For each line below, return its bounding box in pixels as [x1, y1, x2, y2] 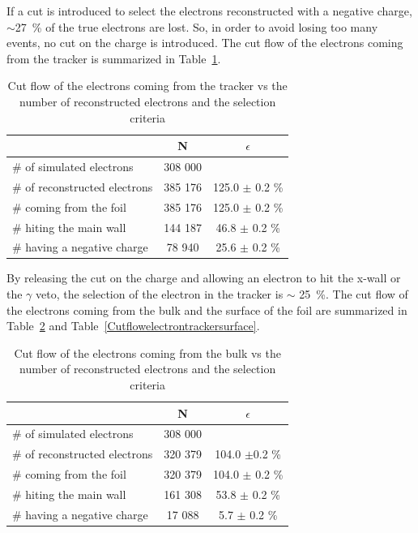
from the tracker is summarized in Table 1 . [6, 49, 221, 67]
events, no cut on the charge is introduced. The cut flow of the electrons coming [6, 34, 403, 51]
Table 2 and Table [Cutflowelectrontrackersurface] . [6, 317, 260, 334]
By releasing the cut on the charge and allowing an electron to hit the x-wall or [6, 269, 401, 286]
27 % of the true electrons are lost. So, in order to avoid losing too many [15, 18, 378, 35]
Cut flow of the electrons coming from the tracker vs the [7, 77, 288, 94]
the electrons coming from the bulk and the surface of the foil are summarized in [6, 301, 407, 318]
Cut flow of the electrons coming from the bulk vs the [14, 344, 281, 361]
